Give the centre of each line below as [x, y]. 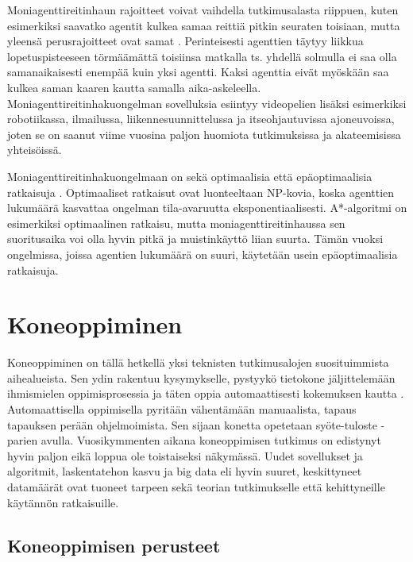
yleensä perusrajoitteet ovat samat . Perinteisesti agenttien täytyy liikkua [185, 41]
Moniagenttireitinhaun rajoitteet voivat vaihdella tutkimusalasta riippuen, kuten [203, 10]
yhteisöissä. [35, 150]
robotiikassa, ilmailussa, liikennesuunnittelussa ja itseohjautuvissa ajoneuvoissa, [201, 119]
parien [23, 440]
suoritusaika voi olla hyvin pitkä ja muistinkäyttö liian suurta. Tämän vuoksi [195, 239]
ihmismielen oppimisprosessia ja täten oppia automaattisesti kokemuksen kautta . [206, 393]
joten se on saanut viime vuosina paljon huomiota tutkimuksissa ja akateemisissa [204, 134]
